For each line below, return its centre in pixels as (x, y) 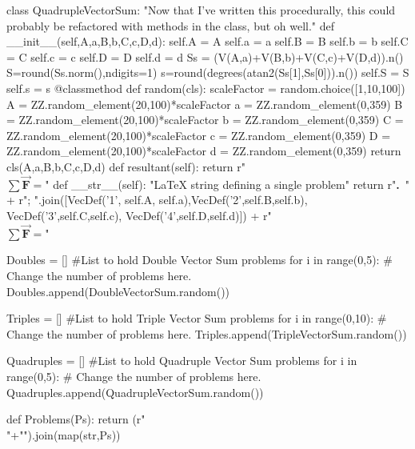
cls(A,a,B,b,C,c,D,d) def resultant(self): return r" (126, 166)
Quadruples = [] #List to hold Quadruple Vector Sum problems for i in (182, 361)
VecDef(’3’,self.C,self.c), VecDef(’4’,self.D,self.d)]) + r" (139, 215)
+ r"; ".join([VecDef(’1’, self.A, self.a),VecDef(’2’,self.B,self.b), (157, 200)
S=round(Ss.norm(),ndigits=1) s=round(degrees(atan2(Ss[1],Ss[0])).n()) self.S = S (208, 72)
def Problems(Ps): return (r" (76, 419)
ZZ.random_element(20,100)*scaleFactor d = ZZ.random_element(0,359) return (204, 151)
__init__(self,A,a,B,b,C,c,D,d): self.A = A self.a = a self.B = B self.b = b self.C (207, 41)
